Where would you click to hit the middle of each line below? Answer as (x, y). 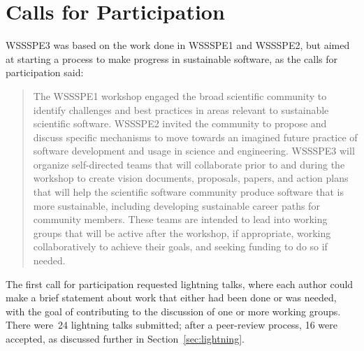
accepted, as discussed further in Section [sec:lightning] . (125, 338)
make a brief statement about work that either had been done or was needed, (171, 298)
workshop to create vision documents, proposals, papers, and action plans (191, 178)
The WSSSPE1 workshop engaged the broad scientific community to (180, 95)
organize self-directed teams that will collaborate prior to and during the (189, 164)
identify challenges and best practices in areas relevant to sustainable (181, 109)
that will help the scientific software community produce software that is (188, 192)
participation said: (45, 72)
